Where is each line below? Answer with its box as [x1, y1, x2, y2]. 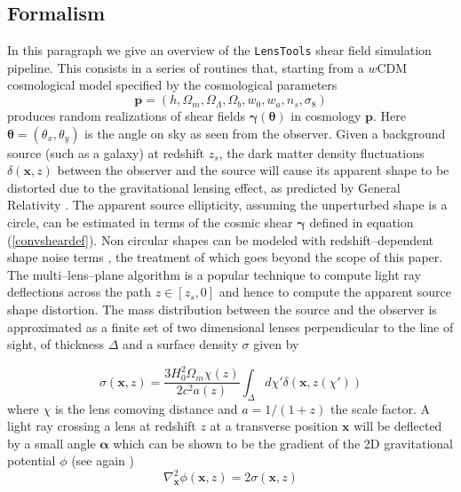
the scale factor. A [330, 399, 431, 417]
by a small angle [7, 433, 96, 452]
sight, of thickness [7, 335, 105, 353]
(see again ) [71, 451, 134, 470]
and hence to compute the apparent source [219, 282, 451, 301]
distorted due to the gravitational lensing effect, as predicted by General [7, 178, 401, 196]
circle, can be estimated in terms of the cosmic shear [7, 213, 293, 232]
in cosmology [290, 107, 362, 125]
